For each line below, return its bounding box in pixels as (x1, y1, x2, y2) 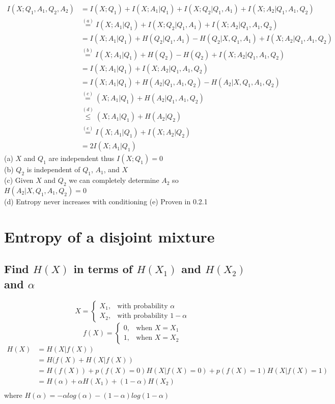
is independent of (26, 164, 80, 175)
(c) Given (4, 175, 34, 185)
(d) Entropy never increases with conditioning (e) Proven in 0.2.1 (4, 196, 208, 206)
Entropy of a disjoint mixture (4, 226, 215, 247)
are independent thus (48, 153, 115, 164)
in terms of (73, 261, 133, 277)
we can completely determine (69, 175, 159, 185)
